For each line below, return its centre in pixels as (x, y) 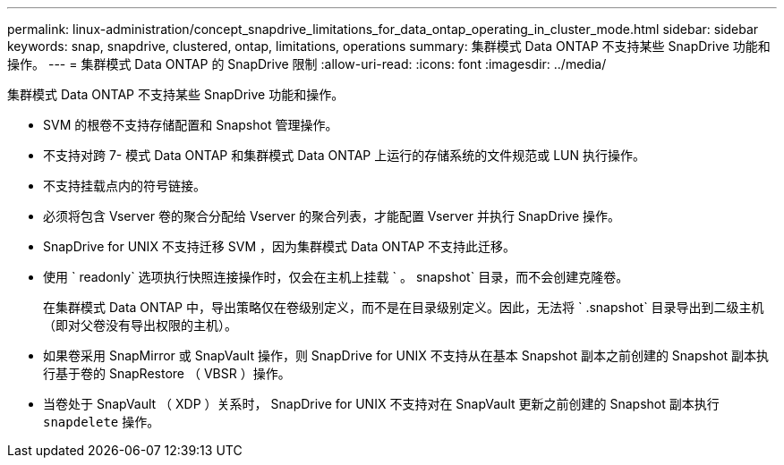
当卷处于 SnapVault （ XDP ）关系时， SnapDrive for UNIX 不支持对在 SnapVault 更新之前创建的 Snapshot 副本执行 (381, 404)
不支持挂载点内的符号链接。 (124, 186)
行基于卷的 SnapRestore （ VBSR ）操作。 (167, 373)
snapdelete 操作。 (102, 422)
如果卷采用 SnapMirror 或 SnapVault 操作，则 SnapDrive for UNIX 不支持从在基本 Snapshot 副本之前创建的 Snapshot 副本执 (406, 355)
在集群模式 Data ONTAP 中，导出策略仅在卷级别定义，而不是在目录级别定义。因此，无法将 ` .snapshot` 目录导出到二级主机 (404, 307)
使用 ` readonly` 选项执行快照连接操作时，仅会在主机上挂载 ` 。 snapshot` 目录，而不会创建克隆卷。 (336, 277)
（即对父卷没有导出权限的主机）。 (140, 325)
